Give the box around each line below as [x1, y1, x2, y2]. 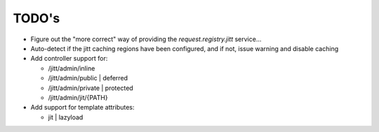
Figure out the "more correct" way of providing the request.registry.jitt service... [30, 35, 262, 43]
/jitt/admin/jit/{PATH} [48, 93, 108, 101]
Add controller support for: [30, 54, 108, 63]
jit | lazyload [48, 112, 84, 122]
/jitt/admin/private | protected [48, 84, 133, 92]
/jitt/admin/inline [48, 64, 95, 73]
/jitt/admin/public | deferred [48, 74, 128, 82]
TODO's [13, 10, 60, 26]
